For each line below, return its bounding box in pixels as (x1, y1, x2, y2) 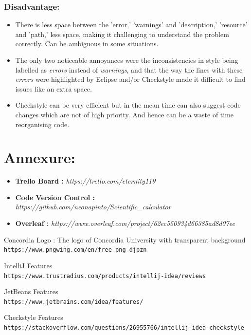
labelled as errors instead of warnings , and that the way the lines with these (15, 64, 243, 74)
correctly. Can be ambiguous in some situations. (15, 38, 159, 49)
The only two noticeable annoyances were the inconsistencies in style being (15, 55, 238, 65)
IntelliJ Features (4, 260, 53, 270)
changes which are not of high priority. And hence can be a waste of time (15, 109, 234, 119)
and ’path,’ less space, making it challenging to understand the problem (15, 29, 229, 39)
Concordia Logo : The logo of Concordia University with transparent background (4, 234, 246, 244)
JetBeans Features (4, 286, 58, 297)
